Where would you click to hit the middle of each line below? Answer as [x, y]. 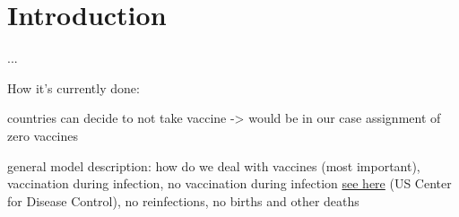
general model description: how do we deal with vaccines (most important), [214, 165]
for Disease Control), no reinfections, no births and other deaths [183, 200]
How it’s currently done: [74, 87]
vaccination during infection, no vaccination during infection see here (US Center [229, 183]
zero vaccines [43, 135]
